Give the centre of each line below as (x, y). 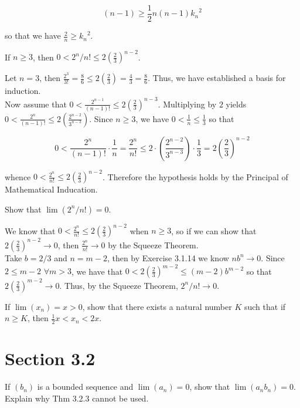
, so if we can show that (214, 230)
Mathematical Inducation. (51, 189)
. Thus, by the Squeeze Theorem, (119, 285)
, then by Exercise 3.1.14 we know (168, 257)
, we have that (97, 271)
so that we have (33, 36)
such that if (265, 306)
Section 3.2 (50, 358)
